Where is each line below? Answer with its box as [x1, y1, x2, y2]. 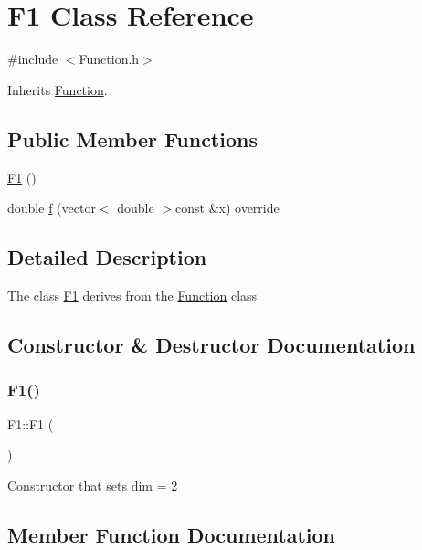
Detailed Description [7, 243, 207, 271]
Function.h [79, 49, 140, 69]
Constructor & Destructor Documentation [7, 330, 416, 358]
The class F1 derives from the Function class [7, 285, 258, 304]
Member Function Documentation [7, 520, 336, 548]
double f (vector [7, 198, 96, 217]
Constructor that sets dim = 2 [7, 475, 178, 494]
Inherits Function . [7, 79, 108, 99]
